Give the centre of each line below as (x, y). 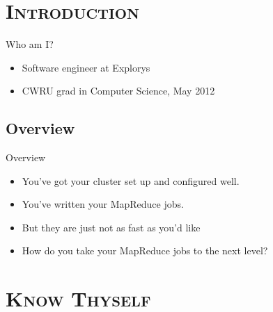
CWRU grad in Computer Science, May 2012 (118, 91)
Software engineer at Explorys (86, 67)
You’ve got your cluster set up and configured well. (131, 180)
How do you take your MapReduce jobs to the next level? (145, 251)
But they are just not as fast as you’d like (111, 227)
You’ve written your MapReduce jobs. (103, 204)
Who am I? (30, 44)
